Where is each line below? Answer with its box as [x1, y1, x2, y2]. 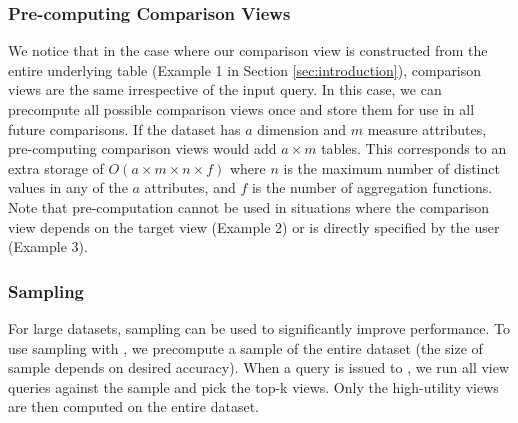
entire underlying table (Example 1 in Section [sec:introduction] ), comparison [8, 59, 482, 80]
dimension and [257, 118, 347, 139]
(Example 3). [8, 236, 88, 257]
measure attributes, [367, 118, 487, 139]
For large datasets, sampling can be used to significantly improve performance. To [8, 317, 511, 338]
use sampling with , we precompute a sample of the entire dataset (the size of [8, 337, 483, 358]
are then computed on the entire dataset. [8, 396, 259, 417]
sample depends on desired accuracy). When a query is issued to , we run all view [8, 357, 510, 378]
